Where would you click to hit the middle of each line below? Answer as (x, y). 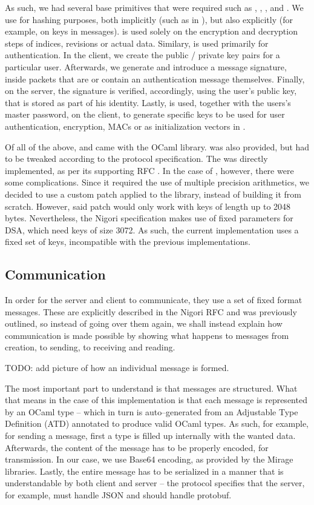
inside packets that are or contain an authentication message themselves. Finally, (155, 79)
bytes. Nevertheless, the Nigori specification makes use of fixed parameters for (149, 218)
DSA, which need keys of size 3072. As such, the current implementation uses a (152, 229)
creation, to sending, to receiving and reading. (90, 347)
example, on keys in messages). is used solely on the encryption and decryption (151, 31)
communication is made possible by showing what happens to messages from (147, 335)
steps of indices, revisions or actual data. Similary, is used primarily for (137, 43)
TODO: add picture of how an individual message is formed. (117, 368)
